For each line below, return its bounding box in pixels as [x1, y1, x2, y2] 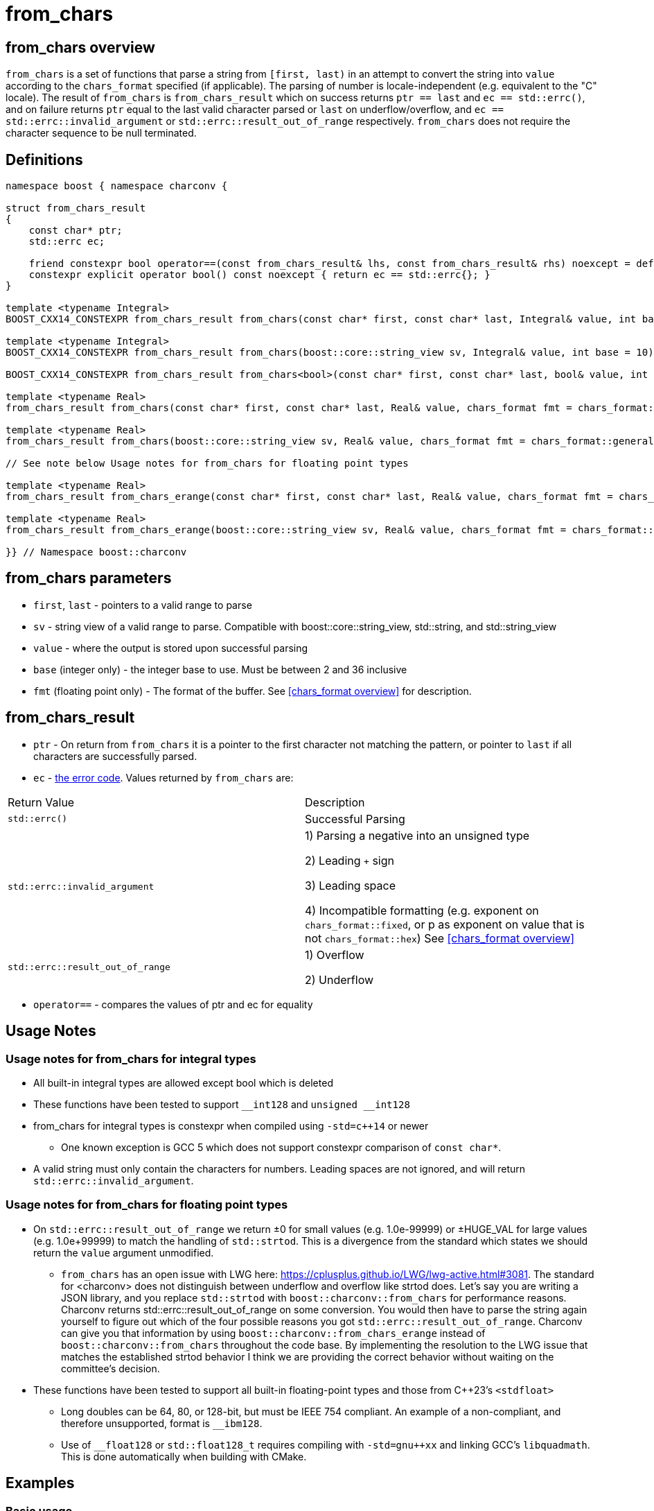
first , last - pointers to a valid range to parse [33, 598, 252, 611]
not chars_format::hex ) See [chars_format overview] [305, 931, 575, 945]
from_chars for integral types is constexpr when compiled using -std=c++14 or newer [33, 1119, 429, 1132]
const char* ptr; [28, 225, 123, 236]
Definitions [6, 150, 83, 169]
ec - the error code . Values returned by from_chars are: [33, 771, 294, 784]
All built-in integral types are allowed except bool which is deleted [33, 1076, 333, 1089]
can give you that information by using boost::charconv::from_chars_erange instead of [61, 1327, 486, 1339]
